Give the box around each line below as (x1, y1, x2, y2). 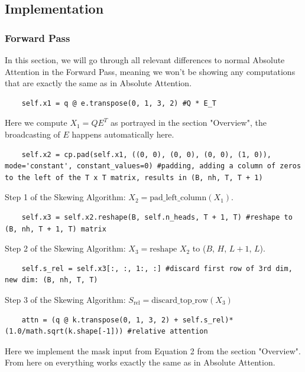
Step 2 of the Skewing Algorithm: (5, 242, 126, 254)
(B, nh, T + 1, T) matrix (5, 224, 106, 233)
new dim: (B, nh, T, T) (5, 276, 98, 285)
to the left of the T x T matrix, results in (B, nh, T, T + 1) (5, 173, 263, 182)
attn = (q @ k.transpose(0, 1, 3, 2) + (21, 315, 179, 324)
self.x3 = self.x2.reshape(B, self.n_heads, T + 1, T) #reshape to (21, 213, 293, 221)
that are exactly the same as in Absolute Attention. (5, 77, 192, 89)
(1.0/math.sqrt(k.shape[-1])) (5, 327, 124, 336)
